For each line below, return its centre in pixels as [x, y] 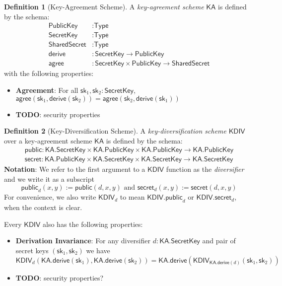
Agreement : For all [47, 90]
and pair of [219, 241]
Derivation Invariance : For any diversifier [83, 241]
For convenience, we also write [50, 197]
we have [98, 250]
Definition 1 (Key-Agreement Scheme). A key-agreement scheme [104, 6]
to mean [132, 197]
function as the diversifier [205, 169]
